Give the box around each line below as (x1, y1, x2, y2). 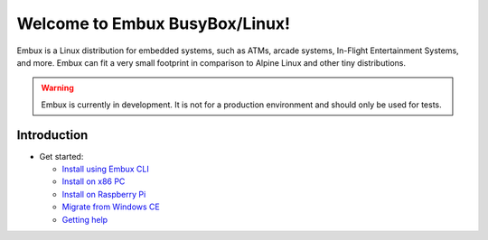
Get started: (39, 151, 84, 162)
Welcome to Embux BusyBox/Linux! (16, 14, 291, 33)
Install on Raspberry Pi (61, 189, 146, 199)
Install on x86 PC (61, 176, 126, 187)
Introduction (16, 127, 89, 143)
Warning (41, 82, 74, 94)
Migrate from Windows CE (61, 201, 160, 212)
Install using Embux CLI (61, 163, 149, 175)
